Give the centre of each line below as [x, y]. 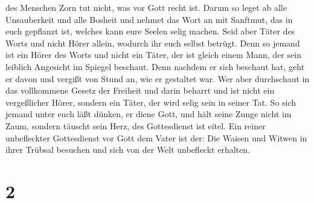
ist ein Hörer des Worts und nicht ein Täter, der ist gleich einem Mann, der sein [153, 55]
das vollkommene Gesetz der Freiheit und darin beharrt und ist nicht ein [140, 90]
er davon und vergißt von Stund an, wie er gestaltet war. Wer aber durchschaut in [158, 78]
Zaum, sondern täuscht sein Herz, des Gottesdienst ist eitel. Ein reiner [136, 125]
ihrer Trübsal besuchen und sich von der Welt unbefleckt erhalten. [128, 150]
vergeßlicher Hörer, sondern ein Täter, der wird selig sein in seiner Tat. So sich [151, 102]
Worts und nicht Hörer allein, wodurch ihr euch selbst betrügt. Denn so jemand [153, 43]
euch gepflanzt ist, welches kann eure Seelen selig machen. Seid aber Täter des [150, 31]
